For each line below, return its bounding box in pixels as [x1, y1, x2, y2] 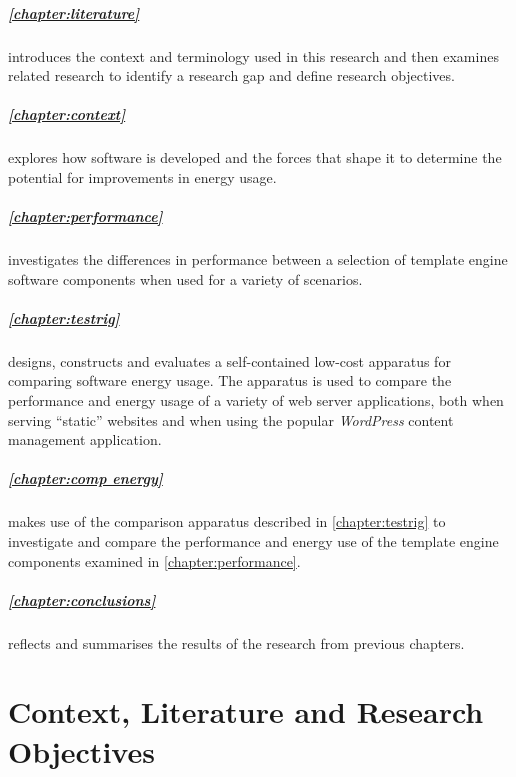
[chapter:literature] [8, 2, 140, 23]
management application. [8, 429, 162, 450]
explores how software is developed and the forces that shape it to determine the [8, 147, 502, 168]
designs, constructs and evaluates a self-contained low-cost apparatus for [8, 350, 451, 371]
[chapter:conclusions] [8, 589, 156, 610]
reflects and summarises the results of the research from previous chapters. [8, 632, 465, 653]
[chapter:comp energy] [8, 468, 163, 489]
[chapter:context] [8, 104, 126, 125]
